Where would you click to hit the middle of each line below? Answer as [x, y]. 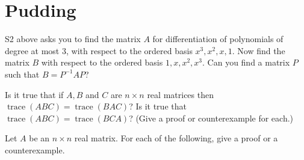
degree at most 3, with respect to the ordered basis [99, 50]
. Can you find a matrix [246, 62]
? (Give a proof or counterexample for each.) [211, 118]
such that [22, 74]
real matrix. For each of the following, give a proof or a [176, 138]
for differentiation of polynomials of [218, 39]
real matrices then [180, 94]
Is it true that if [34, 94]
